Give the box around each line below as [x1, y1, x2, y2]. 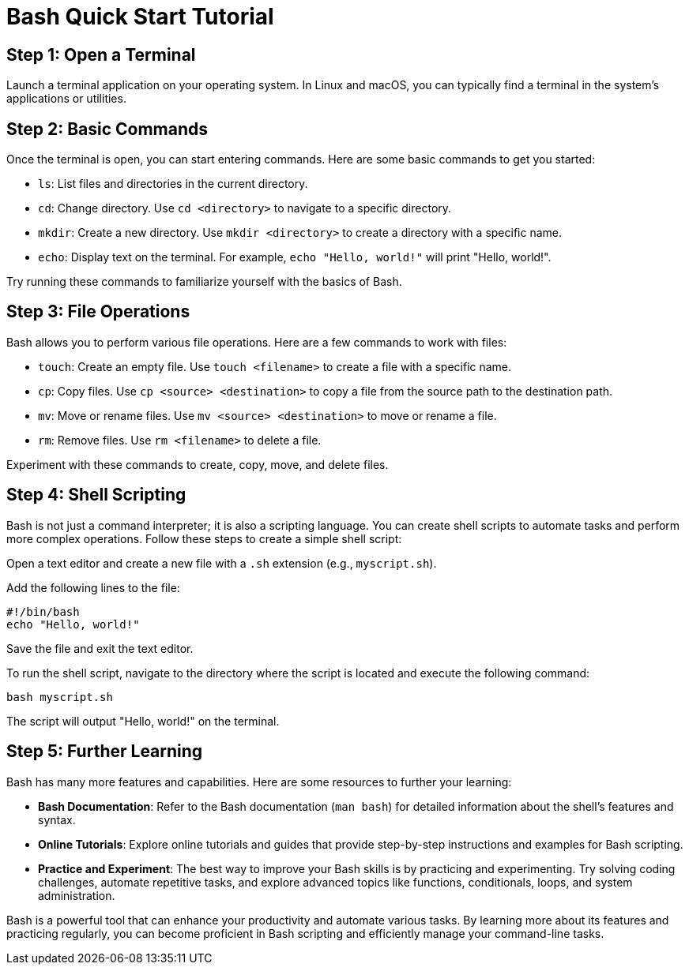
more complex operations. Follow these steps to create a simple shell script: [6, 531, 402, 545]
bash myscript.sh [6, 690, 113, 703]
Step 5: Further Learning [6, 741, 203, 762]
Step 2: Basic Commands [6, 118, 209, 139]
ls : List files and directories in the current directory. [38, 177, 308, 191]
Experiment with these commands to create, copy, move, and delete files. [6, 457, 389, 471]
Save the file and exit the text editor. [6, 641, 194, 655]
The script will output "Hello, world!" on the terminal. [6, 714, 280, 728]
